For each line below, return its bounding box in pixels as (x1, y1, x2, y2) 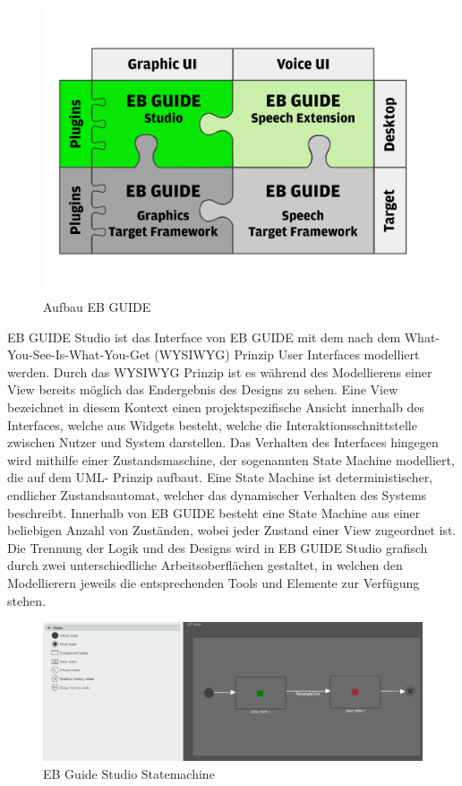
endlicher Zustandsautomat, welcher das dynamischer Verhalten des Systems (7, 486, 427, 505)
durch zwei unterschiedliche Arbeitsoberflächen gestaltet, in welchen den (7, 556, 403, 574)
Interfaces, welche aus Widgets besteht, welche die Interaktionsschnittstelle (7, 415, 417, 434)
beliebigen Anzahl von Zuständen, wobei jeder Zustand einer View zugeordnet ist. (7, 521, 457, 540)
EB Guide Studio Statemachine (43, 764, 215, 783)
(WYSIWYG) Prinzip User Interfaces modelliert (154, 345, 420, 364)
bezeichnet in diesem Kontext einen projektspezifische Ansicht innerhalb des (7, 398, 424, 417)
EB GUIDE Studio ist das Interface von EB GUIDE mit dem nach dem (7, 327, 401, 346)
